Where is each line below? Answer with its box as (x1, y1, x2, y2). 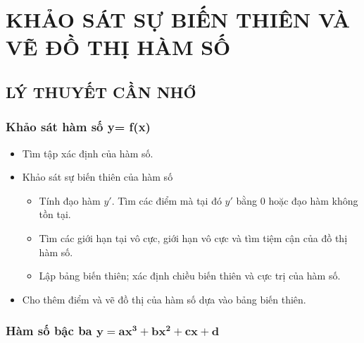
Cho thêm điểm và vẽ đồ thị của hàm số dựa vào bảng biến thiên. (22, 291, 306, 306)
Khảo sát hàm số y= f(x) (6, 118, 151, 136)
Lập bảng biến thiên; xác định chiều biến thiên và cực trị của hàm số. (39, 268, 341, 283)
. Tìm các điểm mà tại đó (111, 193, 222, 207)
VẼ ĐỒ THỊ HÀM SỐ (6, 32, 231, 61)
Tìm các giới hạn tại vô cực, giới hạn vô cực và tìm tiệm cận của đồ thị (39, 230, 348, 245)
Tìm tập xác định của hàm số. (22, 145, 153, 160)
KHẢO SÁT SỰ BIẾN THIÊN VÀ (6, 5, 351, 34)
